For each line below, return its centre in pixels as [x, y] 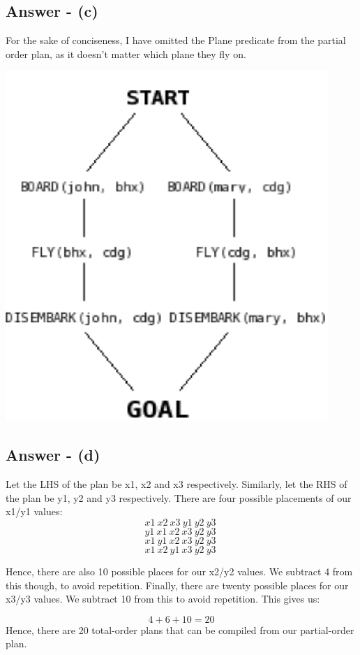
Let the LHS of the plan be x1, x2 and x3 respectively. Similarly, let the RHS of [177, 484]
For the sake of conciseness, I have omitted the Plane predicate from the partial [176, 40]
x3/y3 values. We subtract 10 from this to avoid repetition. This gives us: [163, 599]
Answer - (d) [53, 455]
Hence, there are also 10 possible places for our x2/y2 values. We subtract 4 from [179, 571]
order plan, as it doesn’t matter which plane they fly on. [126, 53]
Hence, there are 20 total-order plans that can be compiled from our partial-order [180, 629]
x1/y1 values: [34, 511]
